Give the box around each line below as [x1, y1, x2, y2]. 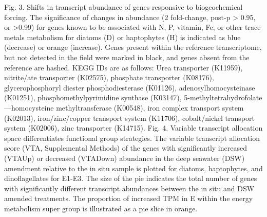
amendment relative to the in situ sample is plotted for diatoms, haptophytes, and [4, 162, 263, 173]
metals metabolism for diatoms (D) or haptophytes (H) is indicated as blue [4, 31, 241, 42]
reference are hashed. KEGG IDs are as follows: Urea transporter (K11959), [4, 62, 243, 73]
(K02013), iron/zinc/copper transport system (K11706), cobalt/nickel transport [4, 112, 255, 123]
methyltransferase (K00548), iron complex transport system [56, 102, 244, 113]
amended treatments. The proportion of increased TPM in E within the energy [4, 193, 253, 204]
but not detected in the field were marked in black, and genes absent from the [4, 51, 250, 62]
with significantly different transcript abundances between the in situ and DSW [4, 183, 255, 193]
